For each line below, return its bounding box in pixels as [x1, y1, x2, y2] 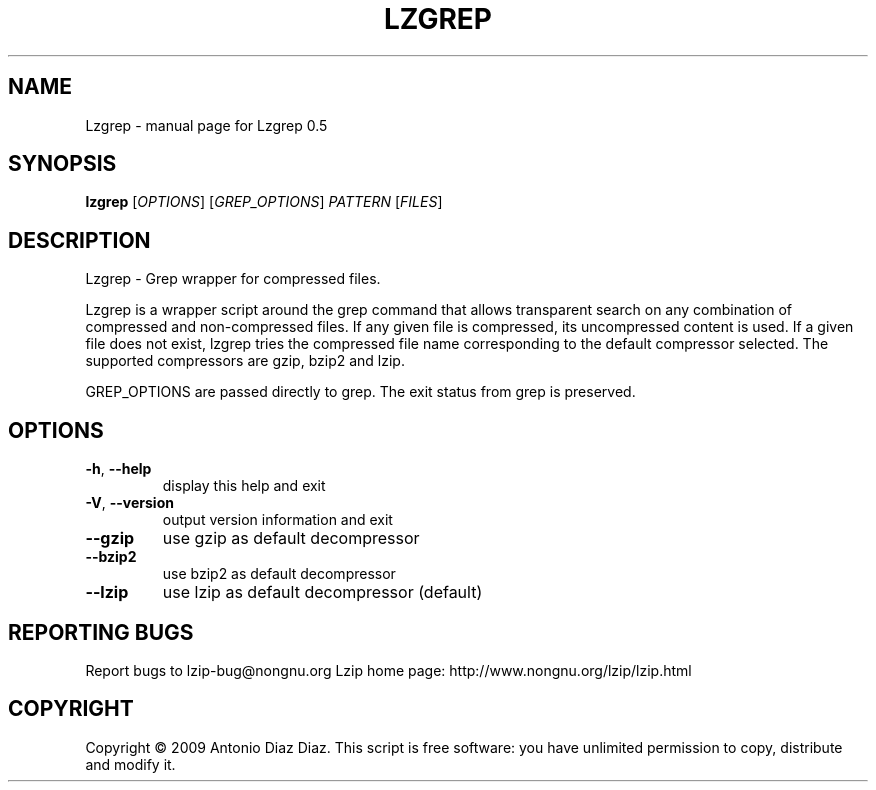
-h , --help [85, 460, 152, 478]
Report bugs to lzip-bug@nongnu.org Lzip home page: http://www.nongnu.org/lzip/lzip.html [85, 661, 692, 679]
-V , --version [85, 494, 174, 512]
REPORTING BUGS [8, 619, 194, 645]
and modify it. [85, 755, 176, 773]
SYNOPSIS [8, 151, 117, 177]
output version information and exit [162, 511, 393, 529]
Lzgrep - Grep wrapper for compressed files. [85, 270, 381, 288]
